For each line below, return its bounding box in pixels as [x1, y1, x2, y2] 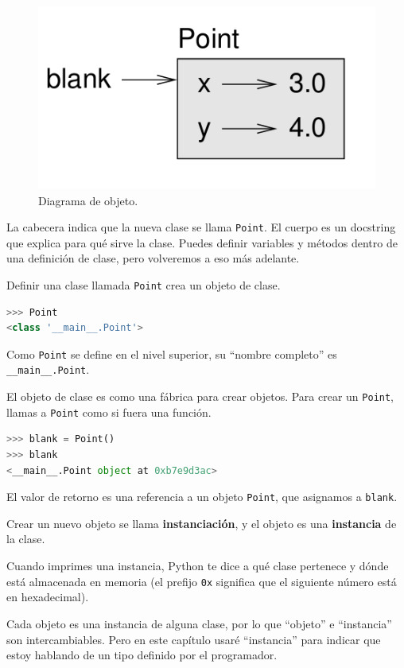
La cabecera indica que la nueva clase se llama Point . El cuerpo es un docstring [6, 219, 396, 235]
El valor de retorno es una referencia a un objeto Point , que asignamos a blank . [6, 488, 398, 505]
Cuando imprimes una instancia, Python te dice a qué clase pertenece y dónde [6, 557, 389, 574]
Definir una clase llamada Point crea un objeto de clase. [6, 276, 281, 293]
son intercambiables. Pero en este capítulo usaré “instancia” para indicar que [6, 631, 381, 647]
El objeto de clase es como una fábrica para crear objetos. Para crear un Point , [6, 388, 394, 405]
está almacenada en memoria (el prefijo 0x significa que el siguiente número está [6, 573, 397, 589]
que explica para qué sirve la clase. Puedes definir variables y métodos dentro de [6, 234, 398, 250]
